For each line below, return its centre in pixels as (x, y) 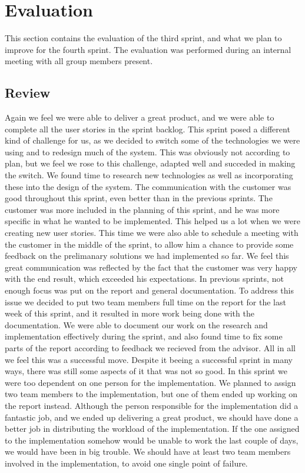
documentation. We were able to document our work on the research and (136, 324)
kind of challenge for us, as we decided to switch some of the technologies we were (152, 140)
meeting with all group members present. (79, 61)
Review (28, 93)
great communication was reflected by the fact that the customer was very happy (151, 267)
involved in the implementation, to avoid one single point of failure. (126, 463)
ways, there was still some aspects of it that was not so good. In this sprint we (146, 371)
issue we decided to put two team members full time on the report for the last (145, 302)
